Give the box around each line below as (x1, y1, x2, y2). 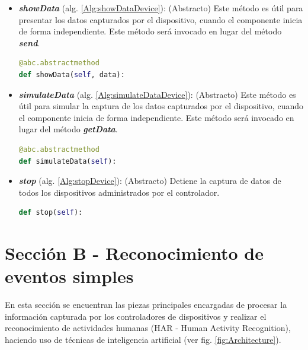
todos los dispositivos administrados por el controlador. (18, 186, 220, 198)
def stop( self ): (18, 208, 83, 217)
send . (18, 36, 40, 49)
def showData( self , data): (18, 70, 125, 79)
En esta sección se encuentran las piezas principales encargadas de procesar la (5, 298, 287, 311)
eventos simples (5, 264, 134, 288)
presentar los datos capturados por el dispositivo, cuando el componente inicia (18, 13, 303, 26)
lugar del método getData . (18, 123, 118, 135)
